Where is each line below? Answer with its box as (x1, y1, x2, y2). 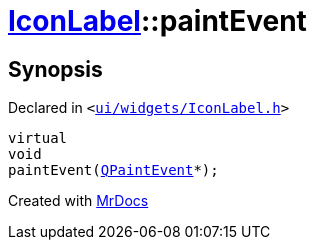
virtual (8, 130, 68, 147)
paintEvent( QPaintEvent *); (8, 162, 219, 179)
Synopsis (8, 56, 103, 82)
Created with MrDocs (8, 192, 149, 210)
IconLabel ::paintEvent (8, 4, 307, 38)
